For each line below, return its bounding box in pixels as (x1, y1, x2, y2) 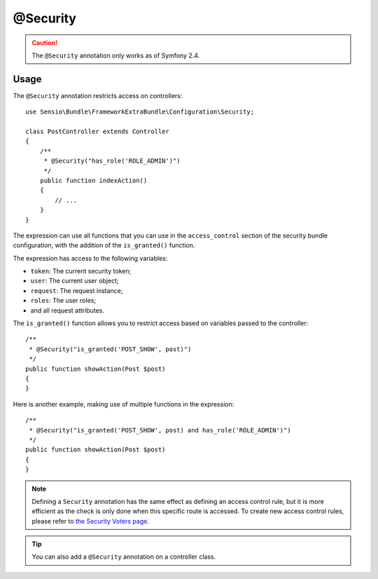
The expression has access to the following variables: (13, 254, 168, 262)
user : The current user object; (30, 277, 119, 285)
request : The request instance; (30, 286, 123, 294)
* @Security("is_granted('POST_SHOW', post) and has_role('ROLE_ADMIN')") (29, 426, 291, 434)
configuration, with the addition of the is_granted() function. (13, 241, 195, 250)
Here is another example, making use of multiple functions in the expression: (13, 400, 234, 408)
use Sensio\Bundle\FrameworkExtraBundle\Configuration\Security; (25, 108, 255, 116)
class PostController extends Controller (25, 128, 169, 136)
